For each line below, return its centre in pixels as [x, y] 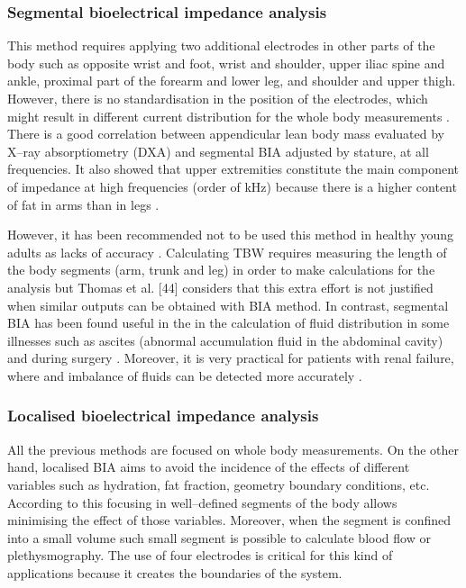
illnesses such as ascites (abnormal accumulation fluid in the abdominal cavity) [225, 340]
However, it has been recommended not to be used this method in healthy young [230, 235]
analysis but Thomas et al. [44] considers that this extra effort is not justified [220, 287]
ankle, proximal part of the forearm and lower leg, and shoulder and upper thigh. [232, 81]
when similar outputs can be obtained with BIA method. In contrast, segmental [228, 305]
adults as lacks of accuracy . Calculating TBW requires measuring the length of [227, 252]
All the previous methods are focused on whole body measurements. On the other [233, 449]
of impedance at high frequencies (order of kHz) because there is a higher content [232, 186]
